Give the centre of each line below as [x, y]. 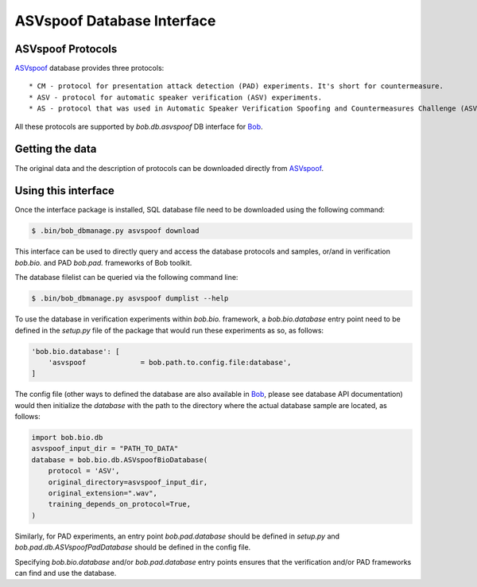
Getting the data [56, 149]
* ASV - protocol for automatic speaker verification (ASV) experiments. [176, 97]
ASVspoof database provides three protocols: [89, 68]
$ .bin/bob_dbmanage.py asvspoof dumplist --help [130, 299]
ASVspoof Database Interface [115, 21]
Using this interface [65, 191]
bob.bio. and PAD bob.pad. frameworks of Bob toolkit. [103, 262]
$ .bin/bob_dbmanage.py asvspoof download [115, 231]
